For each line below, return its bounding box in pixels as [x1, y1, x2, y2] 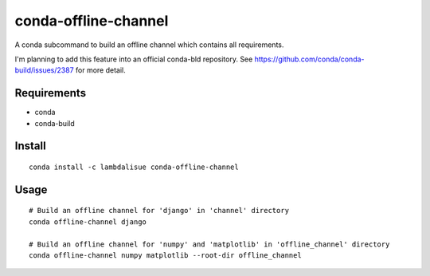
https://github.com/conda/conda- [254, 54, 365, 64]
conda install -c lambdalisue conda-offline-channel [29, 163, 239, 172]
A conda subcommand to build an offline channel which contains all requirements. [14, 40, 284, 49]
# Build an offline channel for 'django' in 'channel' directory [29, 206, 290, 215]
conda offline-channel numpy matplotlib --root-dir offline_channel [29, 251, 302, 259]
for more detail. [76, 65, 127, 75]
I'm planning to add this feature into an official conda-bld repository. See [14, 54, 253, 64]
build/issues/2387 [14, 65, 75, 75]
